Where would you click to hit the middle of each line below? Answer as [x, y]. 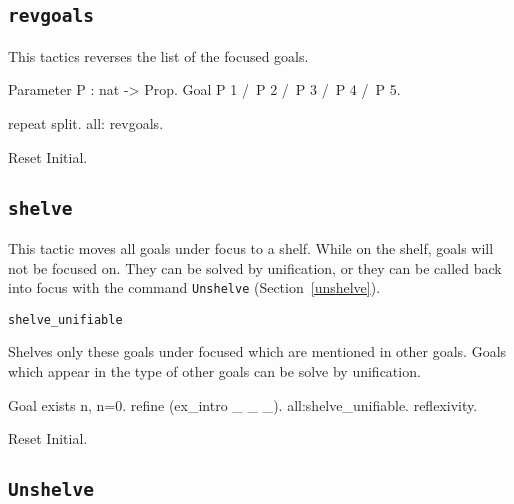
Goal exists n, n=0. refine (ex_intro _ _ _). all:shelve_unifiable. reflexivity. [243, 404]
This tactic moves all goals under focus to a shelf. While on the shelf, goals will [251, 247]
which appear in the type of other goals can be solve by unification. [214, 371]
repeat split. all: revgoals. [86, 122]
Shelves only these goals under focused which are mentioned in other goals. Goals [257, 351]
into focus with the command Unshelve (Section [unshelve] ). [194, 287]
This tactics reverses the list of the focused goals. [158, 55]
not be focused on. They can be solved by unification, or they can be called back [255, 267]
